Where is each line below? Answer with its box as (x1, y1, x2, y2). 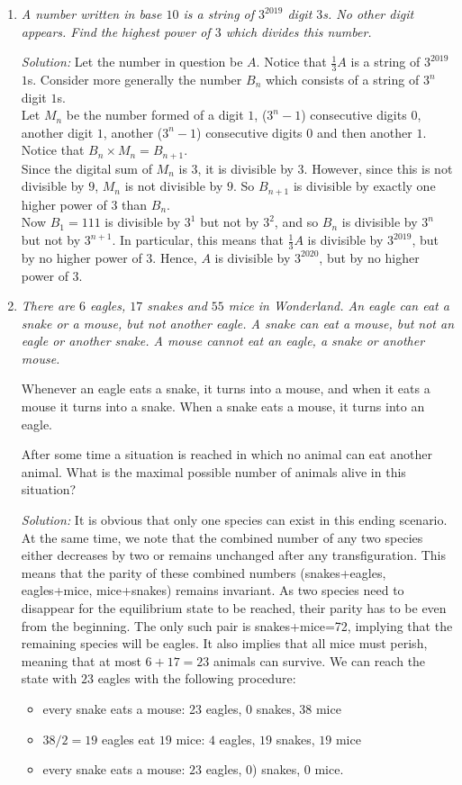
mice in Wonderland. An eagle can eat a (228, 296, 449, 315)
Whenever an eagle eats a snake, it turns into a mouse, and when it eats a (21, 379, 430, 398)
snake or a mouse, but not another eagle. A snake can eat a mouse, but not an (21, 313, 455, 332)
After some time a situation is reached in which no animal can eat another (21, 445, 432, 464)
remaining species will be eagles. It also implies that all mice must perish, (21, 634, 428, 653)
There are (21, 296, 75, 315)
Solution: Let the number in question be (21, 52, 243, 71)
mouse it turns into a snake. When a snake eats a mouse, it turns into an (21, 397, 425, 416)
